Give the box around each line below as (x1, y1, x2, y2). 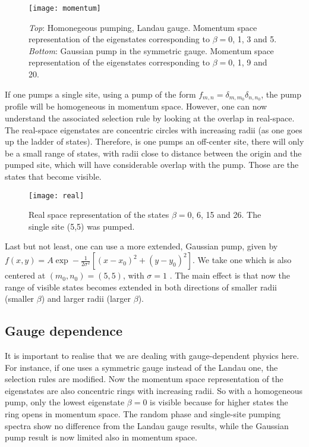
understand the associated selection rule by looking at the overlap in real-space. (5, 112, 295, 124)
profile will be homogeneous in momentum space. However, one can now (5, 100, 267, 112)
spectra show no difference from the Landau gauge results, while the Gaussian (5, 419, 289, 432)
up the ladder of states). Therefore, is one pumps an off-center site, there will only (5, 135, 304, 148)
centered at (5, 269, 46, 282)
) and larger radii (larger (41, 292, 131, 305)
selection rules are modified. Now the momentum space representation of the (5, 373, 283, 385)
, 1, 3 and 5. (232, 33, 277, 45)
